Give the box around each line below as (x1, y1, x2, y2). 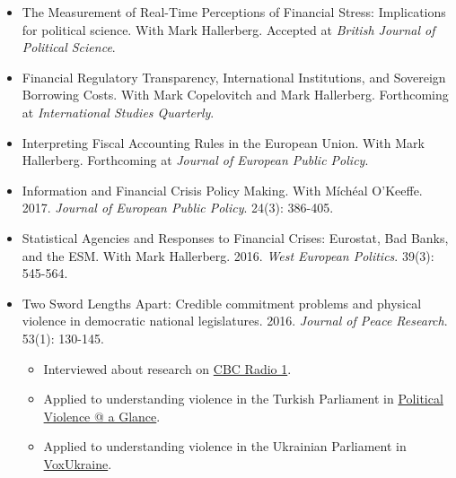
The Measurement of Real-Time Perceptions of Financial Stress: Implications (22, 3, 446, 21)
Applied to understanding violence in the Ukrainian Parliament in (43, 437, 407, 456)
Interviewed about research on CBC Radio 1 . (43, 359, 292, 378)
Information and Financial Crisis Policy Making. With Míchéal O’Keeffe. (22, 180, 423, 199)
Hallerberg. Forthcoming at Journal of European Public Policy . (22, 151, 369, 169)
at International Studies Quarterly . (22, 102, 215, 121)
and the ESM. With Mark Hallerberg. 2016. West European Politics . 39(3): (22, 246, 434, 265)
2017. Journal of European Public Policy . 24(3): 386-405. (22, 198, 334, 217)
